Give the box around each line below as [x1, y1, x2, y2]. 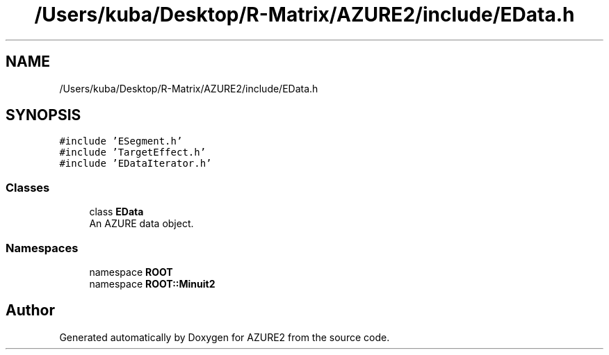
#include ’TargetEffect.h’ [59, 147, 206, 158]
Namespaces [6, 240, 79, 255]
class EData [89, 206, 144, 218]
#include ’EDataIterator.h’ [59, 158, 212, 170]
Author [6, 302, 55, 320]
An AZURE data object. [89, 217, 194, 230]
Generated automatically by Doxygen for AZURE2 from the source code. [59, 331, 390, 343]
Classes [6, 180, 50, 195]
